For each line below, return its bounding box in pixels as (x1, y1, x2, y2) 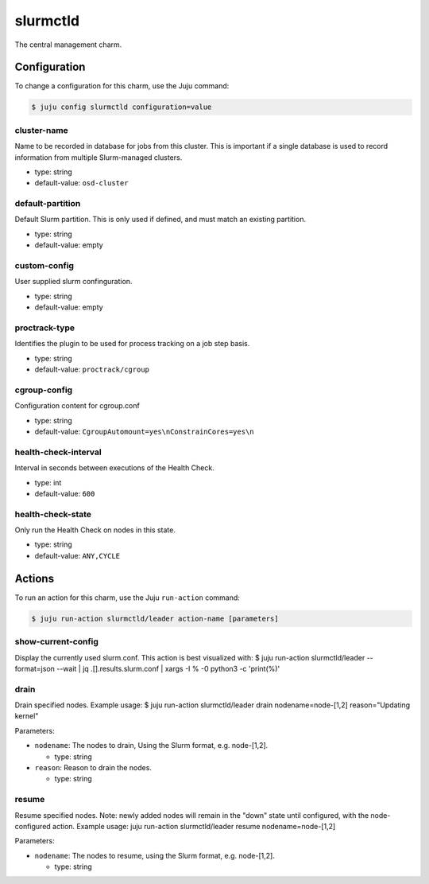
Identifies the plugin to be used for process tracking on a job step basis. (14, 339, 250, 349)
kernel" (14, 711, 39, 721)
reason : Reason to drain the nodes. (34, 762, 153, 772)
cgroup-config (14, 384, 73, 395)
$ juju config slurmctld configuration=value (31, 103, 212, 111)
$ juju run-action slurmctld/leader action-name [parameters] (31, 613, 279, 623)
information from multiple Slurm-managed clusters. (14, 152, 183, 162)
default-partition (14, 198, 81, 209)
